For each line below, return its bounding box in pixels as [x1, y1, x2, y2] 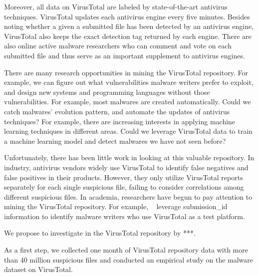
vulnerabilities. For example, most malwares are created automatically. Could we [4, 96, 251, 107]
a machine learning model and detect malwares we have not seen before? [4, 135, 226, 146]
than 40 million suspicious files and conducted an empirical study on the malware [4, 254, 254, 265]
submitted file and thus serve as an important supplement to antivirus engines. [4, 50, 245, 60]
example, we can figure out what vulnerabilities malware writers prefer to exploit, [4, 77, 254, 87]
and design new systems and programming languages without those [4, 86, 210, 97]
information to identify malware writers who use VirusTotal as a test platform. [4, 211, 245, 221]
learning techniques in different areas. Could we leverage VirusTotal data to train [4, 126, 253, 136]
